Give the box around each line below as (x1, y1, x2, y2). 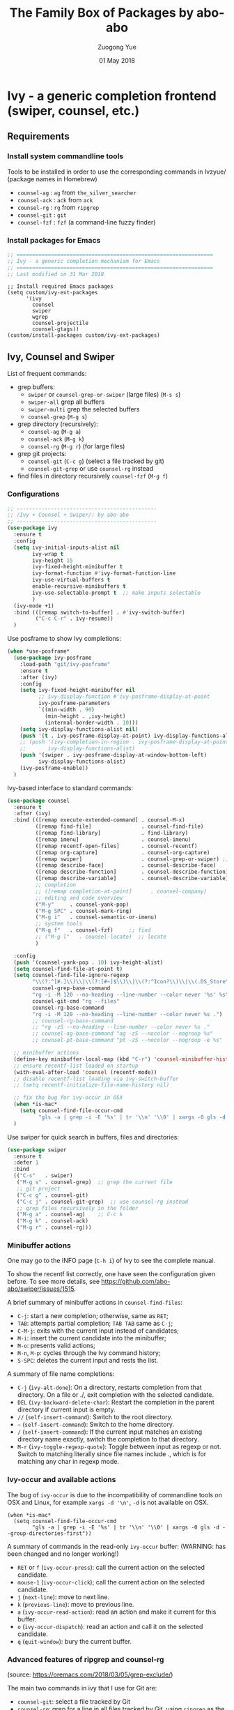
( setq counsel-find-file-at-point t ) (13, 965, 123, 972)
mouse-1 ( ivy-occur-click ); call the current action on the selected (17, 1577, 205, 1586)
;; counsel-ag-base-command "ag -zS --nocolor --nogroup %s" (32, 1030, 214, 1037)
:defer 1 (13, 1159, 39, 1166)
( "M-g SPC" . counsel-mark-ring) (35, 907, 132, 914)
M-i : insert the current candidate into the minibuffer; (17, 1334, 167, 1342)
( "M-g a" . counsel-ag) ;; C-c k (16, 1211, 123, 1218)
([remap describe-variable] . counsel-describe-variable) (35, 875, 229, 882)
